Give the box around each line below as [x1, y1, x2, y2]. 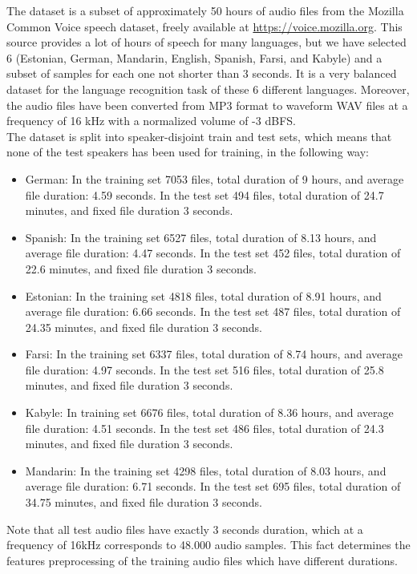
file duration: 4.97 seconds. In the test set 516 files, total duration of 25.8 [25, 361, 384, 378]
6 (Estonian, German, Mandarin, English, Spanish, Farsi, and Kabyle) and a [6, 49, 383, 66]
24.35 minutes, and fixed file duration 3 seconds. [25, 318, 262, 335]
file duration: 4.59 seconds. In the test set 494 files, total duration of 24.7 [25, 186, 384, 203]
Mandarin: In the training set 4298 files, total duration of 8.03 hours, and [25, 462, 387, 479]
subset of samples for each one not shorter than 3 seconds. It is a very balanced [6, 65, 397, 82]
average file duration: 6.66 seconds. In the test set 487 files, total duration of [25, 303, 401, 320]
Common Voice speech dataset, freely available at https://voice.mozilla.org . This [6, 18, 403, 34]
